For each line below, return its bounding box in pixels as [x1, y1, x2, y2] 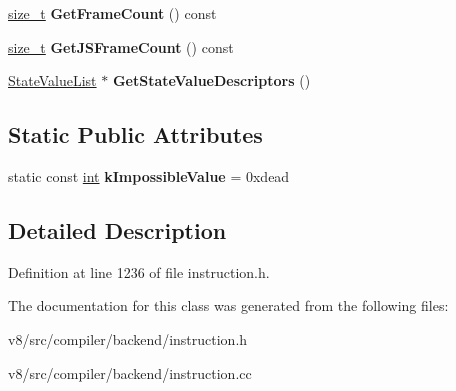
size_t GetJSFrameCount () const [8, 36, 234, 57]
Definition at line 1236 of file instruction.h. [8, 261, 270, 282]
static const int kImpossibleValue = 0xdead [8, 165, 290, 186]
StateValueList [8, 70, 97, 91]
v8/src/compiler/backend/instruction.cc [8, 362, 252, 383]
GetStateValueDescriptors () [112, 70, 311, 91]
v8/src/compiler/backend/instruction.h [8, 328, 248, 349]
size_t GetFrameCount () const [8, 3, 217, 23]
